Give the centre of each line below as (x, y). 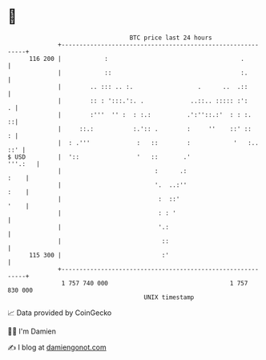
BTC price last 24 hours (171, 38)
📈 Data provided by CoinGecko (60, 313)
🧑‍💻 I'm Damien (32, 331)
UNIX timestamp (169, 297)
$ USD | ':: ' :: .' (99, 157)
